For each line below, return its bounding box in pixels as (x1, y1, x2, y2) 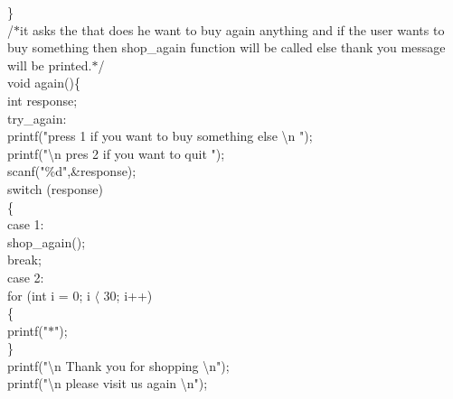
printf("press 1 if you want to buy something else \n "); (7, 126, 313, 145)
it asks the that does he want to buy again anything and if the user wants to (20, 20, 445, 39)
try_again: (7, 108, 67, 127)
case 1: (7, 215, 44, 234)
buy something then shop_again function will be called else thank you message (7, 38, 446, 57)
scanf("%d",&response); (7, 162, 137, 181)
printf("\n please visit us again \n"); (7, 374, 208, 393)
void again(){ (7, 73, 80, 92)
